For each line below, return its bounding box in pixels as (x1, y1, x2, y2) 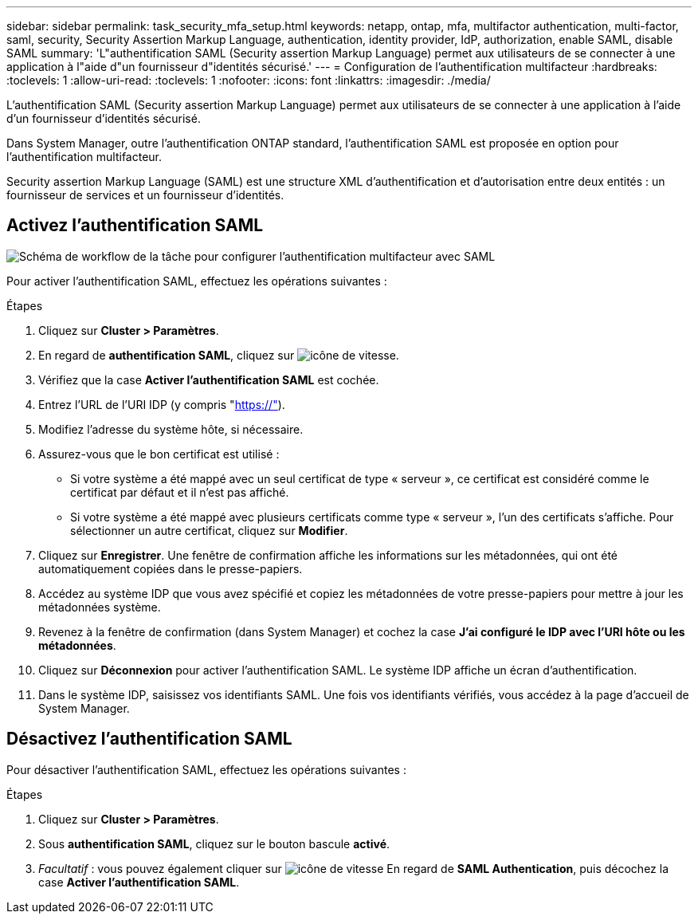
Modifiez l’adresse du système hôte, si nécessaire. (38, 422, 304, 436)
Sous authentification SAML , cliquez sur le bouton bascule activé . (38, 836, 390, 851)
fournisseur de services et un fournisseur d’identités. (6, 188, 284, 202)
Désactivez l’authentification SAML (6, 729, 292, 749)
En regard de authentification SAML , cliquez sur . (38, 348, 399, 362)
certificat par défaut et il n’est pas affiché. (70, 485, 289, 499)
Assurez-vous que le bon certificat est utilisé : (38, 446, 280, 461)
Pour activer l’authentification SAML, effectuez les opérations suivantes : (6, 273, 387, 288)
